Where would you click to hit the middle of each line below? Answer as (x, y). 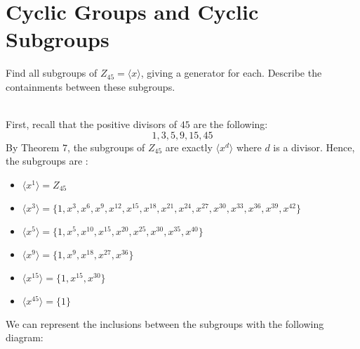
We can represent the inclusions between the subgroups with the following (165, 323)
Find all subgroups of (52, 73)
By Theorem (33, 147)
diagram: (25, 337)
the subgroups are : (47, 161)
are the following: (231, 124)
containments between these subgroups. (91, 86)
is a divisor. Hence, (314, 147)
